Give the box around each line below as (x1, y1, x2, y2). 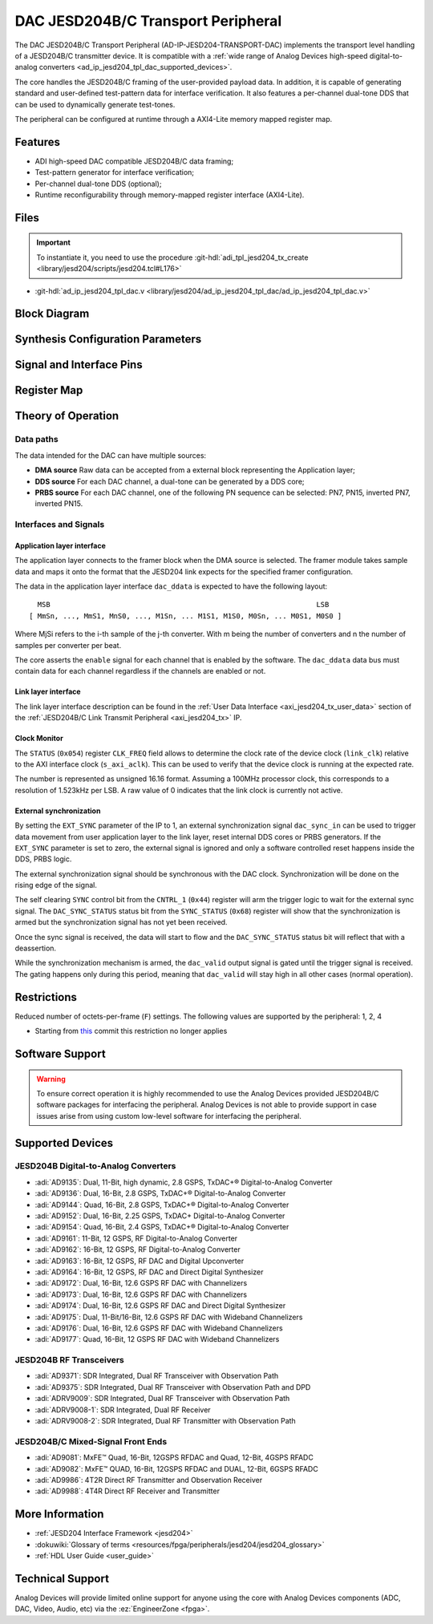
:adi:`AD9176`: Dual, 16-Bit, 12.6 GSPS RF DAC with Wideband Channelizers (34, 1323, 284, 1333)
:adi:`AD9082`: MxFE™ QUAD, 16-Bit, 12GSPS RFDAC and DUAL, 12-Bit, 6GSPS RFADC (34, 1464, 318, 1473)
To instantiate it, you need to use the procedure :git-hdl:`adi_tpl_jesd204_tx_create (36, 253, 309, 262)
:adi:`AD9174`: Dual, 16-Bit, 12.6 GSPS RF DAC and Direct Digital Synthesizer (34, 1301, 286, 1310)
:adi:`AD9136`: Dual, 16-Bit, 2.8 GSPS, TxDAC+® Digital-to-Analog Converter (34, 1189, 286, 1198)
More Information (14, 1508, 104, 1521)
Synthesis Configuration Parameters (14, 333, 202, 346)
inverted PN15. (34, 499, 83, 508)
